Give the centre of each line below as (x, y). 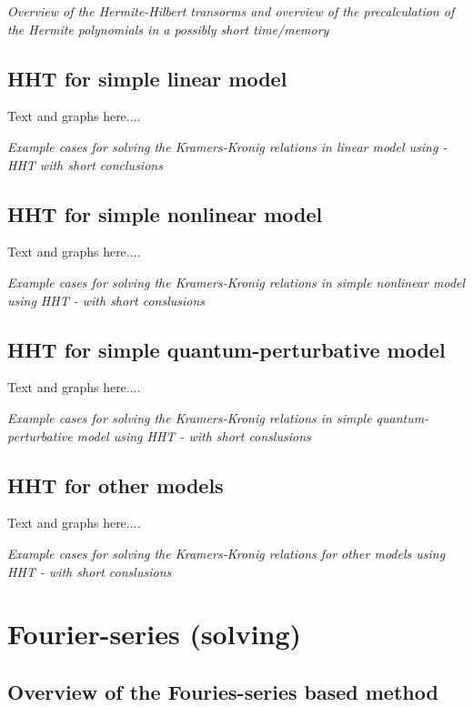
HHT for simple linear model (147, 78)
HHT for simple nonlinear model (165, 213)
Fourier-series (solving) (155, 634)
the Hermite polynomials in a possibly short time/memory (168, 29)
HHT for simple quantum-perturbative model (226, 349)
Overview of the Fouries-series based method (223, 691)
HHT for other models (116, 485)
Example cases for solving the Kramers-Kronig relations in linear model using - (227, 146)
